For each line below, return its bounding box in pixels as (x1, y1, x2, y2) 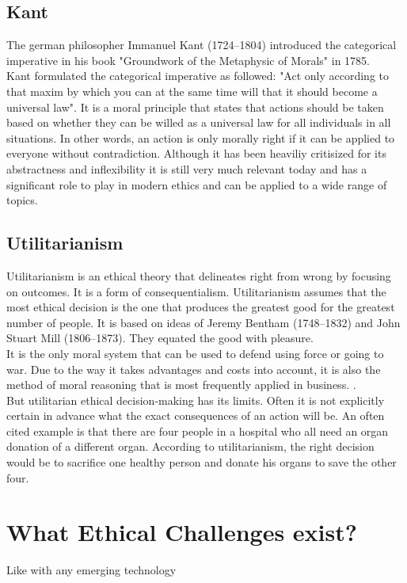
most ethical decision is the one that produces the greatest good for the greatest (6, 299, 395, 315)
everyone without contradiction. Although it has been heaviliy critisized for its (6, 145, 386, 162)
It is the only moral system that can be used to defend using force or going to (6, 345, 384, 361)
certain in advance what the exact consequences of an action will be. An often (6, 407, 385, 424)
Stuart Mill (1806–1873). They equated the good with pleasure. (6, 330, 314, 346)
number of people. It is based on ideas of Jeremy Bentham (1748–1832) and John (6, 314, 401, 330)
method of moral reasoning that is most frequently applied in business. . (6, 376, 356, 393)
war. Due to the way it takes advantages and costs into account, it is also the (6, 360, 381, 377)
